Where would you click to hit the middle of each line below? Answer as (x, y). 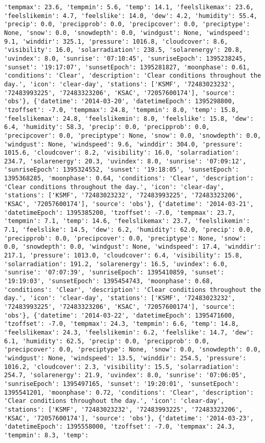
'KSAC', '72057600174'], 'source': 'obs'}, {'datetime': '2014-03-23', (129, 418)
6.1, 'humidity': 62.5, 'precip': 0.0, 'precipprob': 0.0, (107, 341)
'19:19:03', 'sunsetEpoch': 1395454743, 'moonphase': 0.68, (109, 281)
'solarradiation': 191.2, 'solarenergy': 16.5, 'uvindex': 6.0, (116, 264)
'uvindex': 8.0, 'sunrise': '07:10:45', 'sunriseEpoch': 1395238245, (125, 58)
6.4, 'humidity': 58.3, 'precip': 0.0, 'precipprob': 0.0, (107, 127)
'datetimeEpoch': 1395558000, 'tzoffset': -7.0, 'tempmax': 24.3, (120, 427)
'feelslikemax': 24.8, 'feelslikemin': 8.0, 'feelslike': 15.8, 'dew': (129, 118)
